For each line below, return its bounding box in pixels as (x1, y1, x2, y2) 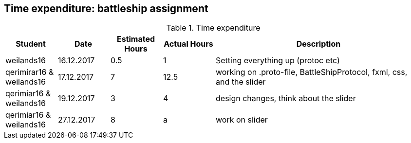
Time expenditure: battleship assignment (4, 2, 208, 15)
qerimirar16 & (5, 67, 54, 77)
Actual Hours (164, 39, 213, 49)
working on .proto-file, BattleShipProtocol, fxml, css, (216, 67, 408, 77)
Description (296, 39, 341, 49)
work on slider (216, 115, 268, 125)
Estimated (116, 34, 155, 44)
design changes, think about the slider (216, 93, 356, 104)
